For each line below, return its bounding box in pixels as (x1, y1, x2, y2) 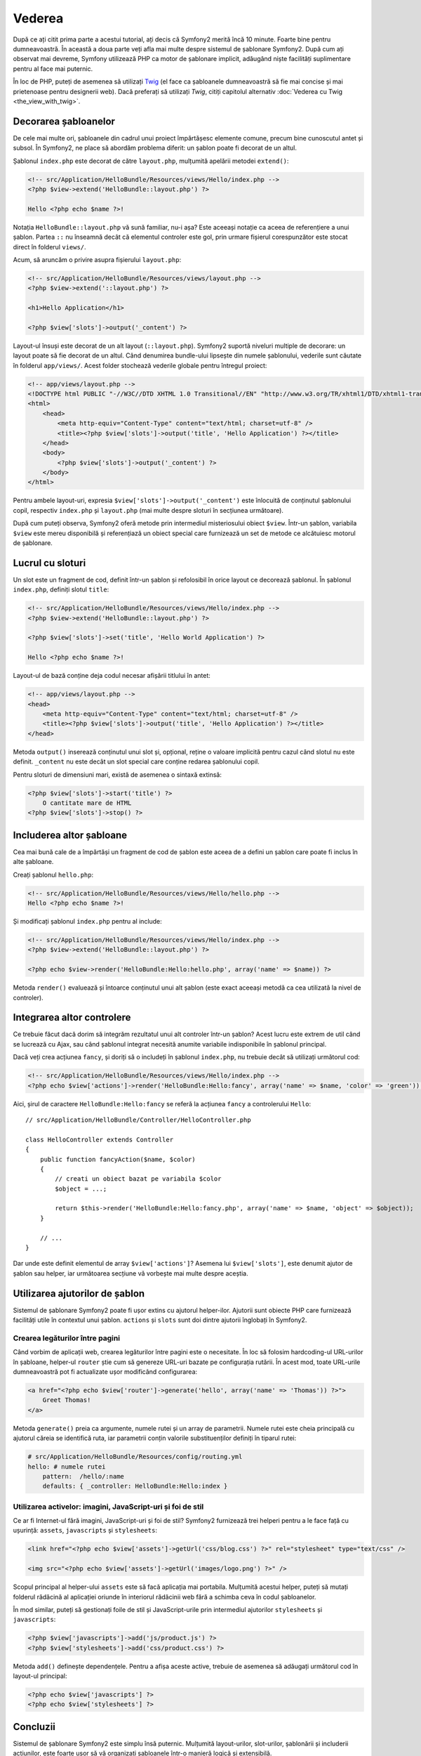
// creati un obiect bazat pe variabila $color (55, 1175, 222, 1183)
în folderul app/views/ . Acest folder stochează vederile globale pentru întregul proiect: (13, 361, 267, 369)
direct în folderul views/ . (13, 242, 87, 251)
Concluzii (13, 1721, 56, 1733)
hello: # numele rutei (27, 1462, 106, 1471)
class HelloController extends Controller (25, 1135, 174, 1144)
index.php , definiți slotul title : (13, 585, 109, 594)
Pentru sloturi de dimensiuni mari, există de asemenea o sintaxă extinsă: (13, 770, 222, 779)
